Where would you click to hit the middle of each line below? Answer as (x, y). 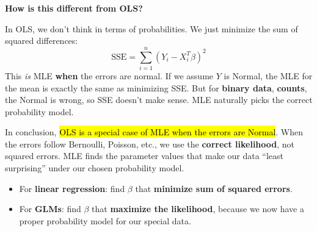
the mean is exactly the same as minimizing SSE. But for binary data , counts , (156, 87)
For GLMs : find (50, 209)
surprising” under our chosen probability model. (95, 168)
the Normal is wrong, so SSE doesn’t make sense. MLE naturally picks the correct (159, 100)
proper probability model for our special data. (105, 220)
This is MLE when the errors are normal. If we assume (109, 75)
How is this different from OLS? (74, 8)
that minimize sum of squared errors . (214, 188)
